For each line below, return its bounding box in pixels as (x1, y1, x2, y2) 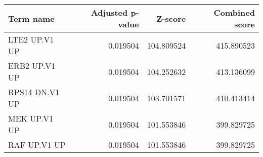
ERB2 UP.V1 (8, 60, 56, 71)
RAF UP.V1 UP (8, 139, 66, 150)
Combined (213, 7, 255, 18)
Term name (8, 12, 55, 24)
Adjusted (91, 7, 128, 18)
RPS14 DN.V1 (8, 86, 60, 98)
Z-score (156, 12, 186, 24)
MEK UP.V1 (8, 112, 54, 124)
